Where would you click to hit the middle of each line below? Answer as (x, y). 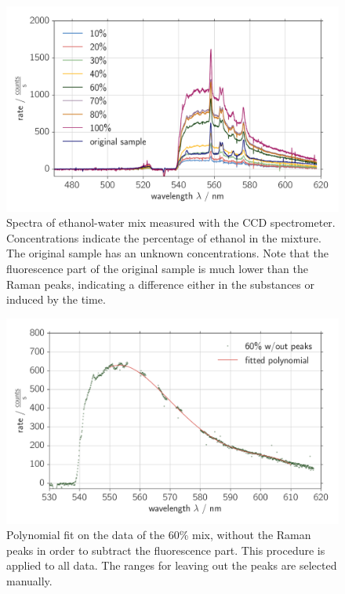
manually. (29, 580)
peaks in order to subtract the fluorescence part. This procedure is (166, 550)
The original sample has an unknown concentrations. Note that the (167, 253)
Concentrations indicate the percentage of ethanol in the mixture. (164, 237)
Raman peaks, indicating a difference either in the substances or (160, 284)
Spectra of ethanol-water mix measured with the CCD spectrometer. (171, 222)
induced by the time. (56, 299)
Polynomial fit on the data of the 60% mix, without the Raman (159, 535)
